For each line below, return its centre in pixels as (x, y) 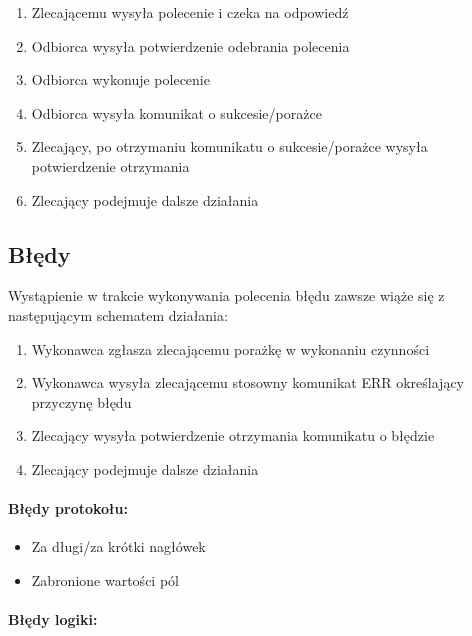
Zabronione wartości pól (105, 579)
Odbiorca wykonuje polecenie (120, 79)
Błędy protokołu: (68, 508)
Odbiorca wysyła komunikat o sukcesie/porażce (176, 112)
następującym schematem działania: (118, 314)
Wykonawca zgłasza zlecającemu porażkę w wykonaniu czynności (230, 348)
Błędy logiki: (53, 619)
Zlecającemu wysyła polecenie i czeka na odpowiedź (190, 12)
